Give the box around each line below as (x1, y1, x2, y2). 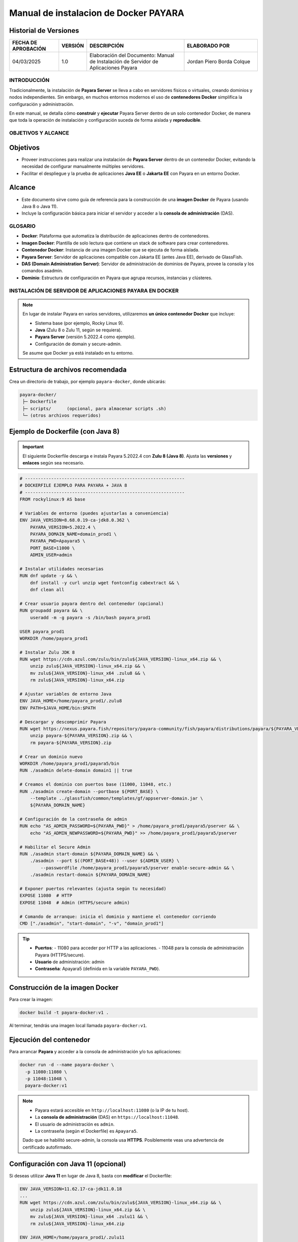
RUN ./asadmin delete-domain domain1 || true (19, 768, 133, 774)
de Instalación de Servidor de (89, 58, 158, 65)
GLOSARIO (9, 223, 36, 230)
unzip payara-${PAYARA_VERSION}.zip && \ (30, 733, 133, 739)
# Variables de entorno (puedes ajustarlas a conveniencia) (19, 510, 169, 516)
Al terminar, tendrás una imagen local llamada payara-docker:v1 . (9, 1022, 148, 1028)
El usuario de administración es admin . (35, 1121, 115, 1127)
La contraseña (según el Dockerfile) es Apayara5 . (35, 1128, 138, 1134)
